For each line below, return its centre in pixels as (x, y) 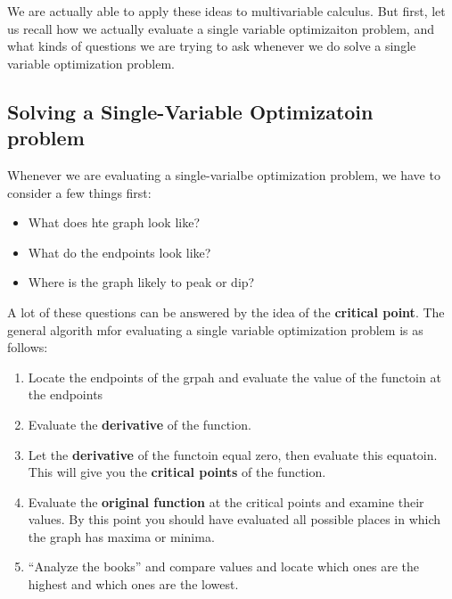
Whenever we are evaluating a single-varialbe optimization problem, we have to (224, 174)
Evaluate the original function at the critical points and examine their (226, 501)
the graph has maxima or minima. (121, 536)
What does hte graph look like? (114, 222)
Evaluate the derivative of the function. (140, 424)
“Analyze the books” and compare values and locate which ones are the (223, 566)
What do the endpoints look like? (119, 252)
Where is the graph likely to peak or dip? (141, 282)
